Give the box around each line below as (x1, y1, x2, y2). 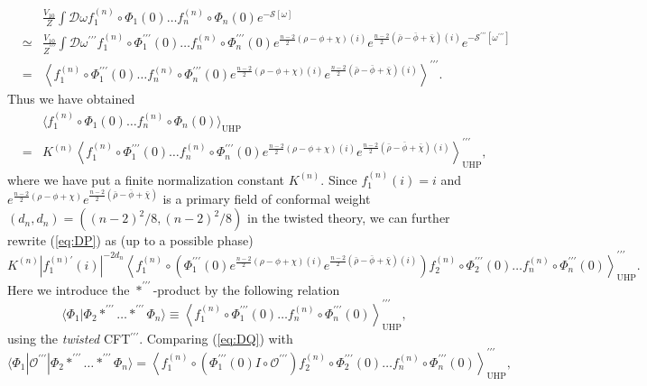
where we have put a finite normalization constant (7, 170, 284, 188)
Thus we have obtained (7, 89, 135, 108)
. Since (320, 170, 357, 188)
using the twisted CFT (7, 328, 131, 347)
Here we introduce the (7, 280, 130, 299)
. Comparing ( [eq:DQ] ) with (139, 328, 293, 347)
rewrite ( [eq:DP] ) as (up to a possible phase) (7, 231, 254, 250)
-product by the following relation (153, 280, 340, 299)
